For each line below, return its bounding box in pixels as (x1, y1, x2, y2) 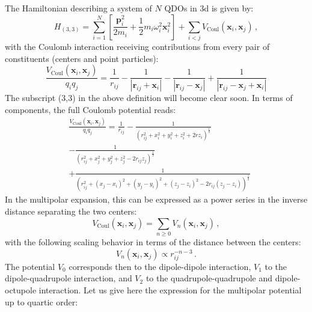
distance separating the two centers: (5, 205, 137, 218)
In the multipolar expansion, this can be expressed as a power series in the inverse (5, 193, 308, 206)
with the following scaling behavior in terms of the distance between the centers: (5, 236, 301, 248)
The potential (5, 260, 55, 272)
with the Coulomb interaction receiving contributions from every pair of (5, 40, 270, 52)
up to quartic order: (5, 295, 78, 308)
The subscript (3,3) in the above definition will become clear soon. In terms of (5, 91, 293, 103)
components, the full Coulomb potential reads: (5, 103, 176, 115)
